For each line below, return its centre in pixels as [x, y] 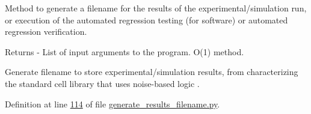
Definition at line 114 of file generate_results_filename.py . [112, 103]
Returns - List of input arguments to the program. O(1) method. [125, 51]
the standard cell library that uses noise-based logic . [102, 83]
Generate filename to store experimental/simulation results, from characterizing [152, 72]
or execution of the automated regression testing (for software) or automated [146, 19]
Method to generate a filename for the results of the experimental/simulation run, [156, 8]
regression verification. [46, 31]
